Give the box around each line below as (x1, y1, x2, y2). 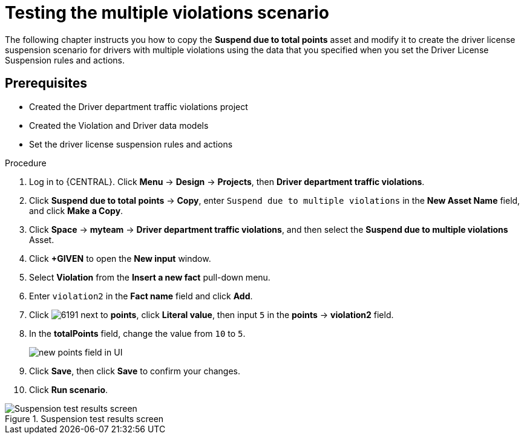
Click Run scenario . (29, 384, 108, 395)
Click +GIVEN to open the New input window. (29, 253, 211, 264)
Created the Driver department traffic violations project (29, 101, 248, 112)
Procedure (5, 157, 47, 168)
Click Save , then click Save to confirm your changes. (29, 365, 241, 376)
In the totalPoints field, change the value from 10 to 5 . (29, 328, 246, 339)
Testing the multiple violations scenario (5, 2, 329, 23)
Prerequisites (5, 76, 87, 91)
